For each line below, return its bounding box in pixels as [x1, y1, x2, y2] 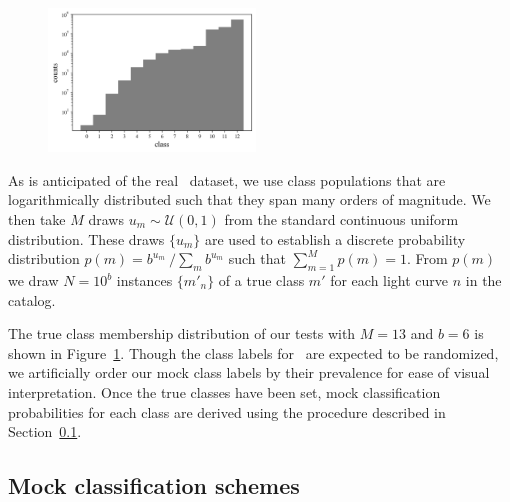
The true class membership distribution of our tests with [8, 323, 356, 344]
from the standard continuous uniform [224, 209, 459, 230]
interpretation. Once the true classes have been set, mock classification [8, 381, 441, 402]
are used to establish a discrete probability [205, 228, 466, 249]
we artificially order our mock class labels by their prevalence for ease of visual [8, 362, 490, 383]
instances [116, 270, 173, 290]
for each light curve [330, 270, 449, 290]
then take [8, 209, 66, 230]
